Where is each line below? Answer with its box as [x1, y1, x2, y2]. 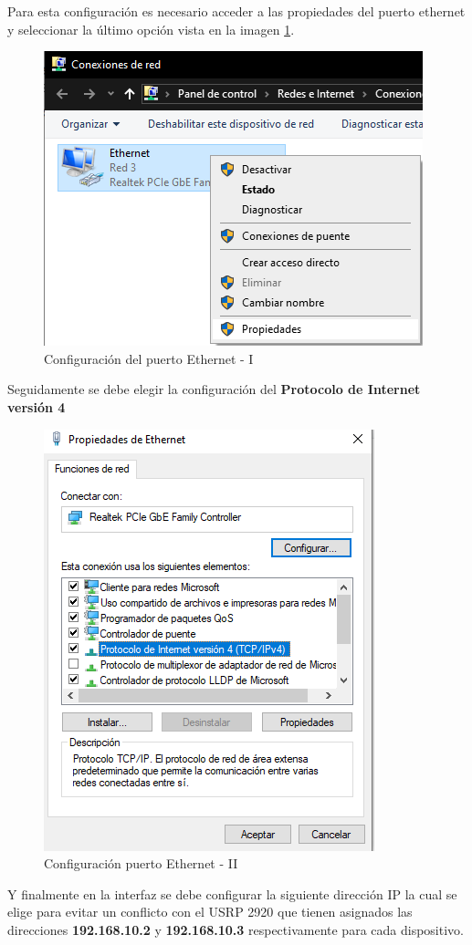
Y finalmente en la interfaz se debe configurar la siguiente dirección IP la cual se [7, 884, 457, 903]
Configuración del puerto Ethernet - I [44, 348, 254, 368]
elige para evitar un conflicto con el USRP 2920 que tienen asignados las [7, 902, 413, 921]
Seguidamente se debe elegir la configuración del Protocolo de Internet [7, 379, 421, 399]
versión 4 [7, 397, 66, 416]
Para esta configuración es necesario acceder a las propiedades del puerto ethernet [7, 2, 466, 20]
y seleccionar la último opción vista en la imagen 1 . [7, 19, 295, 38]
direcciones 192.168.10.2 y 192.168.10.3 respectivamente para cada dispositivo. [7, 919, 464, 939]
